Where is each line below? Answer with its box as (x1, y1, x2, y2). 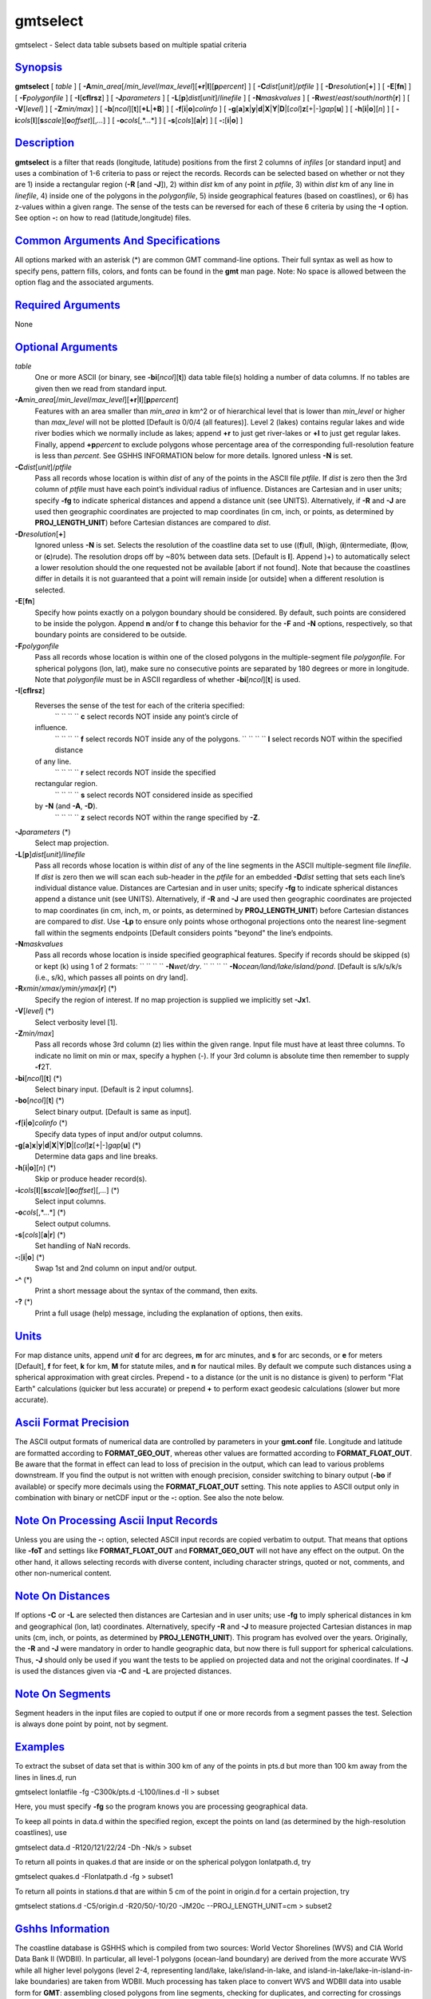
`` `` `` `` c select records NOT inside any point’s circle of (54, 712, 239, 721)
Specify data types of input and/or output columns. (34, 1129, 204, 1139)
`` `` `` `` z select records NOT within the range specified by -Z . (54, 812, 260, 822)
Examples (14, 1740, 65, 1754)
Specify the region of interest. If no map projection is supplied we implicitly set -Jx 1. (34, 995, 311, 1004)
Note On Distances (14, 1590, 111, 1603)
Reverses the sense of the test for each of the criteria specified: (34, 700, 245, 710)
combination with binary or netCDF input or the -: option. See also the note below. (14, 1493, 284, 1502)
